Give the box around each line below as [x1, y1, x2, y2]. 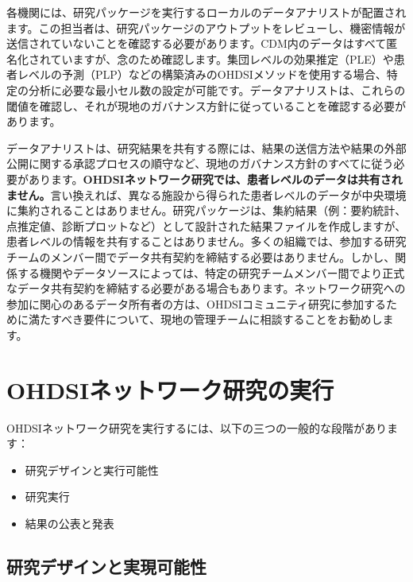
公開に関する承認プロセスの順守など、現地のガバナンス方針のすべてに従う [6, 155, 394, 172]
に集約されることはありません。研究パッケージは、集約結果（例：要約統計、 [6, 202, 407, 219]
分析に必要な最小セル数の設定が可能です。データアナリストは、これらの [28, 81, 406, 98]
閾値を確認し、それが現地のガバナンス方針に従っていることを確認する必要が [6, 97, 407, 114]
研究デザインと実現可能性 [6, 553, 206, 578]
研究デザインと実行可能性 [25, 461, 159, 478]
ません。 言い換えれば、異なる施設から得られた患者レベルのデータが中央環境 [6, 186, 407, 203]
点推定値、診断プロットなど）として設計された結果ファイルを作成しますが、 [6, 217, 407, 234]
